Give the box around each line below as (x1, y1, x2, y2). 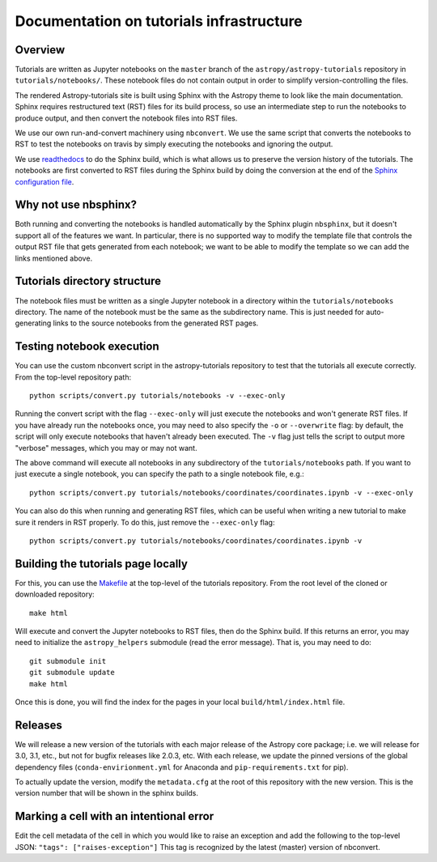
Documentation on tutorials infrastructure (15, 12, 303, 30)
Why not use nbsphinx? (15, 198, 138, 212)
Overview (15, 43, 66, 57)
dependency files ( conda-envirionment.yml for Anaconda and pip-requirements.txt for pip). (15, 762, 349, 772)
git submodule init (29, 656, 107, 665)
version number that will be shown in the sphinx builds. (15, 788, 198, 798)
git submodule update (29, 668, 115, 677)
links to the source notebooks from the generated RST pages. (53, 318, 259, 328)
